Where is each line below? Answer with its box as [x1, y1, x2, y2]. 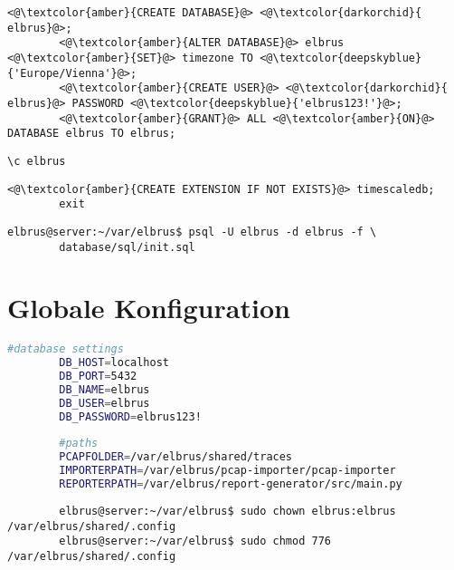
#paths [59, 437, 99, 450]
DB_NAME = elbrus [59, 382, 150, 396]
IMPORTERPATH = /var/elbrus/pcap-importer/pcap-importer [59, 464, 396, 478]
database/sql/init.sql [59, 240, 195, 254]
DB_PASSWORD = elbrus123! [59, 410, 202, 423]
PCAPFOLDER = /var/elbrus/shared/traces [59, 450, 293, 464]
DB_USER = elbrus [59, 396, 150, 410]
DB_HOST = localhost [59, 356, 170, 370]
